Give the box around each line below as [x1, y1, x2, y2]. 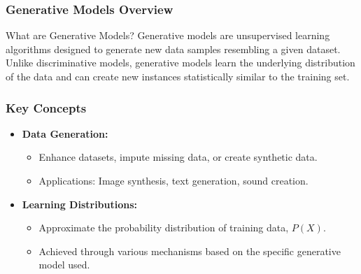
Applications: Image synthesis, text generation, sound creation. [38, 173, 309, 187]
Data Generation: [22, 126, 108, 140]
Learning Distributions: [22, 196, 138, 211]
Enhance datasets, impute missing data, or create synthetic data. [38, 150, 318, 164]
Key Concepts [6, 99, 87, 116]
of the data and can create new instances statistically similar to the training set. [6, 69, 350, 83]
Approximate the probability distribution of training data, [38, 220, 289, 235]
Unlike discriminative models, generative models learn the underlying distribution [6, 55, 355, 70]
